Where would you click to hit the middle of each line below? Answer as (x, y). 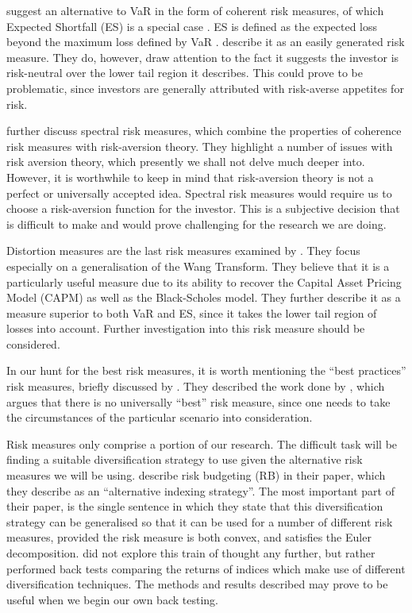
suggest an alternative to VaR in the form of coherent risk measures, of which (195, 10)
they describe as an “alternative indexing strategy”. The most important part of (200, 490)
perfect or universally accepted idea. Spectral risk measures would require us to (199, 193)
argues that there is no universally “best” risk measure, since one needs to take (198, 401)
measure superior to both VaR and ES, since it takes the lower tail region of (192, 312)
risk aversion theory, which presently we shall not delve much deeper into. (186, 162)
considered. (33, 343)
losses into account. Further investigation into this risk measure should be (186, 328)
